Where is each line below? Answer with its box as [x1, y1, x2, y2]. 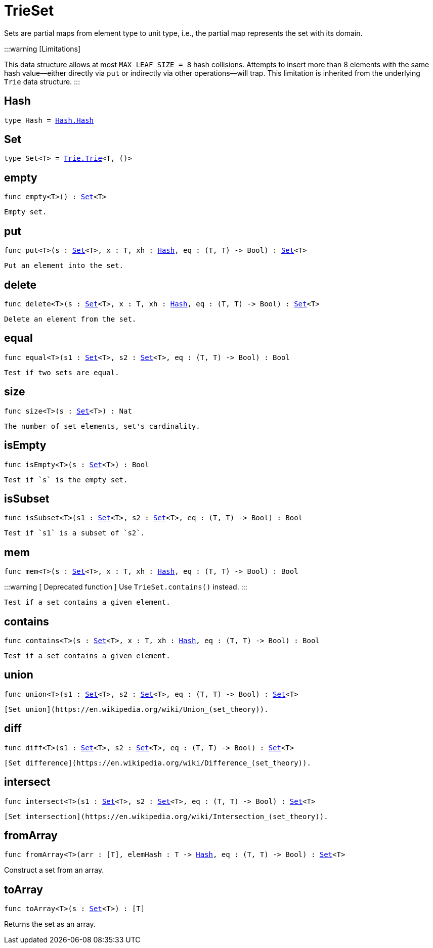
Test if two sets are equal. [4, 368, 119, 377]
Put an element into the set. [4, 261, 124, 270]
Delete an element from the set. [4, 314, 137, 323]
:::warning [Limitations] [4, 44, 81, 53]
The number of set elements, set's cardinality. [4, 422, 200, 430]
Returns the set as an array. [4, 920, 96, 929]
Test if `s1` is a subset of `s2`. [4, 529, 145, 537]
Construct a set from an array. [4, 866, 104, 875]
